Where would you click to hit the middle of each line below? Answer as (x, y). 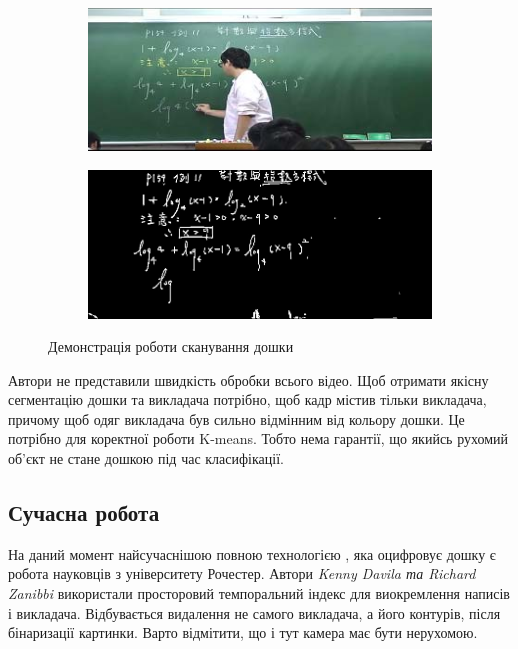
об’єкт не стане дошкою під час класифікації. (146, 458)
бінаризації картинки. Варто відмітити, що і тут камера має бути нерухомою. (243, 632)
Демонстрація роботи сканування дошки (171, 346)
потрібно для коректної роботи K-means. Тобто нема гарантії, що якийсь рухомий (258, 438)
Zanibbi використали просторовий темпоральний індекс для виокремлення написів (259, 593)
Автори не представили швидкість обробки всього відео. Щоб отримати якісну (248, 379)
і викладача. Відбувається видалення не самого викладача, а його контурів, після (254, 612)
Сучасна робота (84, 512)
